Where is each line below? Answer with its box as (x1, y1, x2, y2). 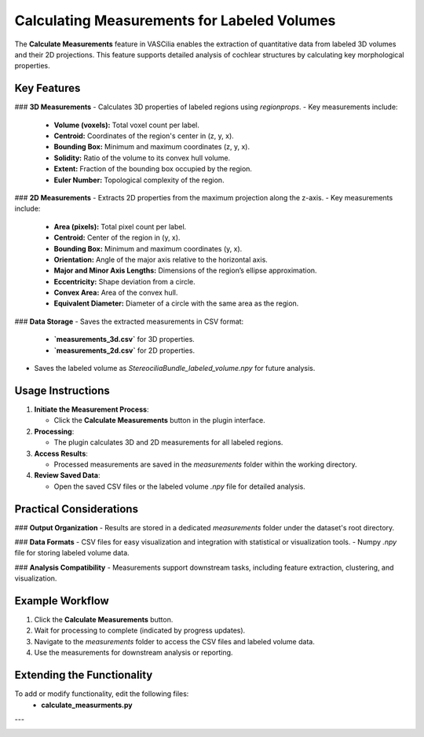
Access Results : (34, 449, 88, 458)
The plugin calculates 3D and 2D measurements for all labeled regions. (53, 438, 283, 447)
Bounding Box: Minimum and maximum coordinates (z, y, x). (53, 142, 250, 152)
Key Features (14, 82, 81, 95)
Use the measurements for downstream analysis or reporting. (34, 648, 233, 658)
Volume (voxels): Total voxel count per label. (53, 120, 200, 130)
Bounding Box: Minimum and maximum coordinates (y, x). (53, 244, 243, 253)
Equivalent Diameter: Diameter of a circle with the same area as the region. (53, 299, 299, 308)
